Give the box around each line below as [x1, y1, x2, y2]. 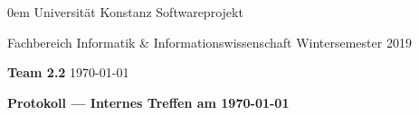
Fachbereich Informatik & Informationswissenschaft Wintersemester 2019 [7, 32, 412, 51]
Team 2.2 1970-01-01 [7, 63, 129, 82]
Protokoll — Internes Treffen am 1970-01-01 [7, 93, 290, 111]
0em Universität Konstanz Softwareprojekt [7, 3, 243, 21]
